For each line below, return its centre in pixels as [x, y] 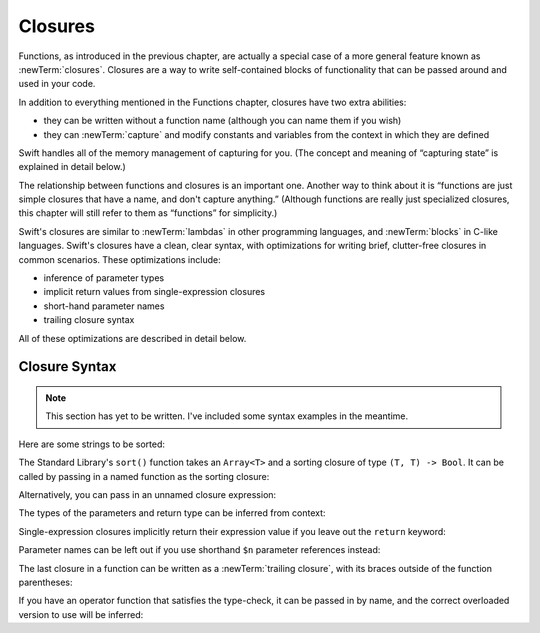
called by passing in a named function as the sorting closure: [144, 476]
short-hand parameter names [104, 306]
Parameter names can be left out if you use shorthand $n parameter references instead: [199, 550]
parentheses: [46, 582]
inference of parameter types [104, 278]
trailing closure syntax [89, 320]
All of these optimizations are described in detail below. [132, 338]
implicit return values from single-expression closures [154, 292]
